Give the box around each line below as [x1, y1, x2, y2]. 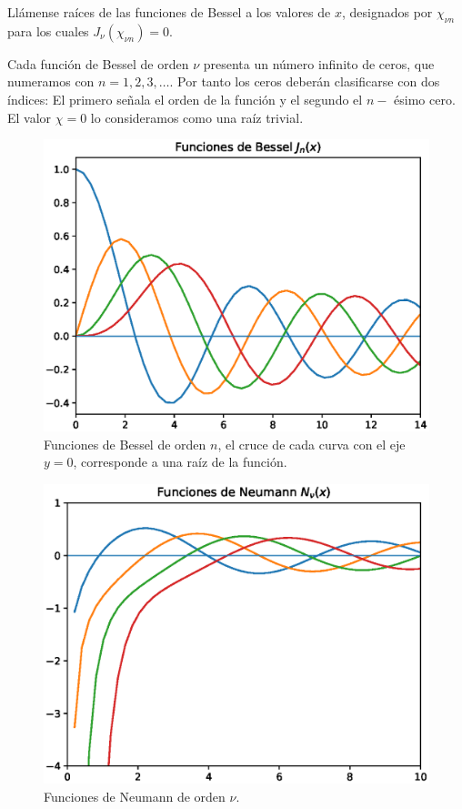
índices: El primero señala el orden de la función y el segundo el [7, 89, 363, 108]
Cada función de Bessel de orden [7, 54, 189, 73]
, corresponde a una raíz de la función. [73, 452, 287, 471]
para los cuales [7, 21, 89, 40]
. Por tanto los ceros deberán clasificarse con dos [169, 72, 440, 91]
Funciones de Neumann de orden [44, 786, 226, 805]
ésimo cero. [394, 89, 456, 108]
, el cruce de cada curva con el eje [217, 434, 406, 453]
